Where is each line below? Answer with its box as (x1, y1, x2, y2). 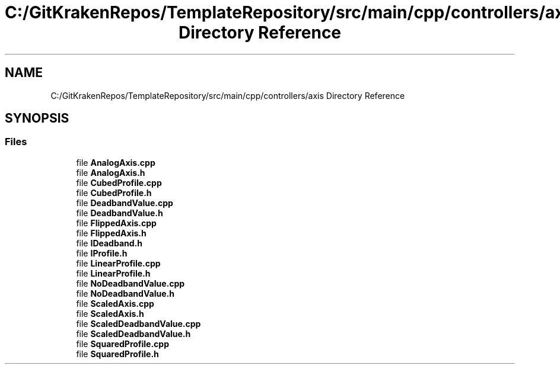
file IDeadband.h (76, 238, 142, 248)
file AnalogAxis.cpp (76, 157, 155, 168)
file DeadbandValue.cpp (76, 197, 173, 208)
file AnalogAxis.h (76, 167, 145, 178)
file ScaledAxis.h (76, 308, 144, 319)
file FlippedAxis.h (76, 227, 147, 238)
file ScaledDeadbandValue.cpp (76, 318, 201, 329)
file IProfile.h (76, 248, 128, 258)
